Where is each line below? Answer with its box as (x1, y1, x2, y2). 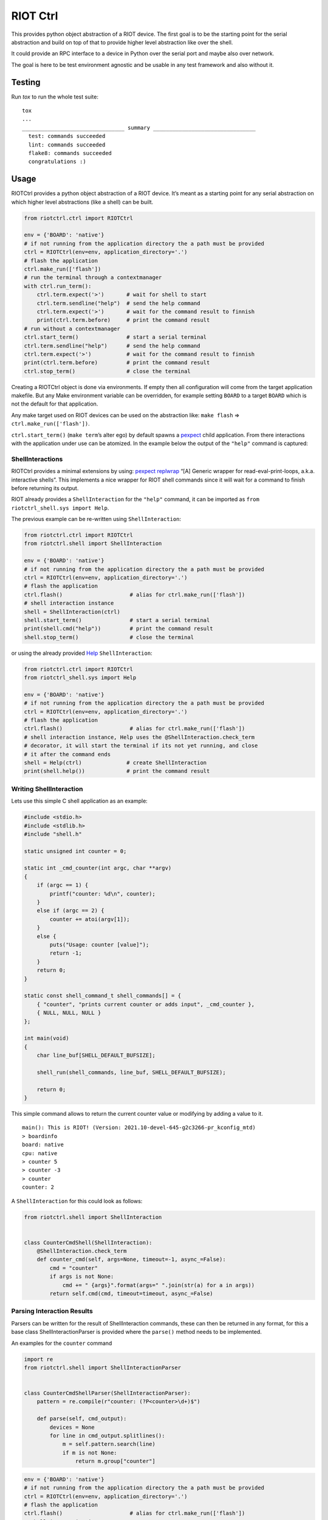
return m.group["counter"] (75, 1458, 156, 1465)
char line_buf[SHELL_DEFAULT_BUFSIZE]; (36, 1052, 156, 1059)
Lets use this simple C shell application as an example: (11, 797, 148, 805)
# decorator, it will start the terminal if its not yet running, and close (24, 742, 258, 749)
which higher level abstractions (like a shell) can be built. (11, 198, 154, 206)
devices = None (49, 1423, 95, 1431)
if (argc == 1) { (36, 882, 89, 889)
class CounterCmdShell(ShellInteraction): (24, 1239, 152, 1246)
